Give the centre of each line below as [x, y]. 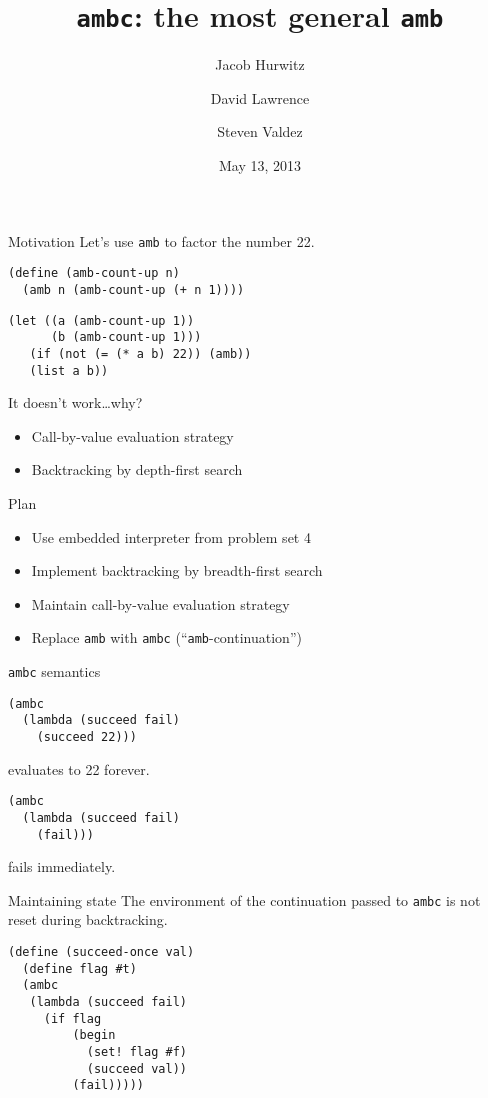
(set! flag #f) [136, 1052]
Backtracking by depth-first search [137, 469]
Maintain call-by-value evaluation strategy [160, 603]
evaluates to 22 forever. [79, 768]
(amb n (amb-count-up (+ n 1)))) [133, 289]
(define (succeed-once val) [101, 952]
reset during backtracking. [88, 919]
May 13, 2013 [260, 165]
